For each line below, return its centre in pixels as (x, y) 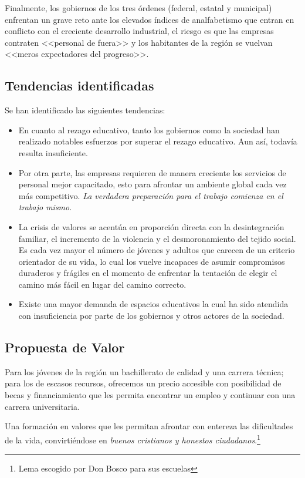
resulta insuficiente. (53, 152)
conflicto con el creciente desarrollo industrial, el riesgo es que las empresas (139, 31)
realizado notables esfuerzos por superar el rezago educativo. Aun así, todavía (158, 141)
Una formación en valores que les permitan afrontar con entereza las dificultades (149, 426)
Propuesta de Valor (65, 347)
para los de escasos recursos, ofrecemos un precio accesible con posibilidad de (143, 383)
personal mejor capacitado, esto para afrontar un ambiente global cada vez (152, 184)
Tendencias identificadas (79, 85)
